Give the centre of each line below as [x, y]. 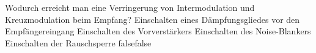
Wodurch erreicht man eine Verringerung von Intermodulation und [130, 7]
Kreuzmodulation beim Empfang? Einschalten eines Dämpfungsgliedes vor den [152, 19]
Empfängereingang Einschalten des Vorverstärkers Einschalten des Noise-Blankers [158, 31]
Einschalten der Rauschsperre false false [78, 42]
